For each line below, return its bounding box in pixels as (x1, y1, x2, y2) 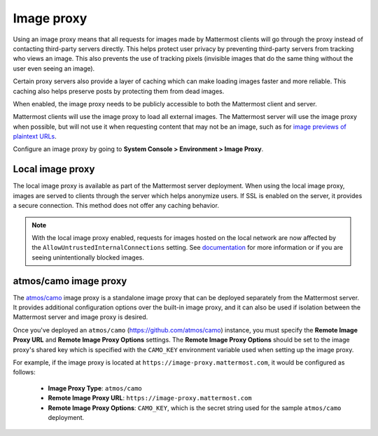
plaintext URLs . (13, 132, 57, 141)
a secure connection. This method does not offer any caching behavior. (13, 202, 220, 210)
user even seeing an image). (13, 64, 95, 73)
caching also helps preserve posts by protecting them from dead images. (13, 87, 225, 95)
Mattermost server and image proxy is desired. (13, 313, 148, 321)
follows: (13, 368, 36, 377)
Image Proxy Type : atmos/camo (48, 384, 143, 392)
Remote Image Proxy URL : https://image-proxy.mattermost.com (48, 394, 252, 402)
